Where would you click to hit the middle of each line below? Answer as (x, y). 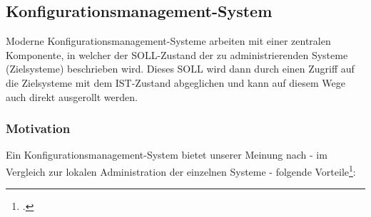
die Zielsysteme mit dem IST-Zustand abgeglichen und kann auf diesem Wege (176, 82)
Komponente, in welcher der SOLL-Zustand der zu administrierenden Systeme (177, 54)
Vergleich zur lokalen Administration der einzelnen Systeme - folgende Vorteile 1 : (181, 170)
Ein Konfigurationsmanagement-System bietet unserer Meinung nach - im (167, 155)
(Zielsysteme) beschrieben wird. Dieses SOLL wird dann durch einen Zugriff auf (180, 69)
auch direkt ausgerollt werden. (72, 96)
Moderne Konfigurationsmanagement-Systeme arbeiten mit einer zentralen (168, 41)
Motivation (38, 128)
